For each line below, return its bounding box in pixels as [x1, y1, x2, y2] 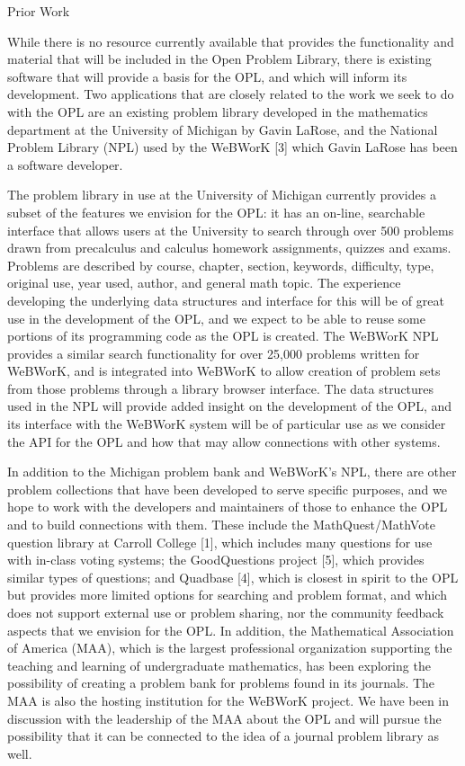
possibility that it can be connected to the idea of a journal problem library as [7, 726, 439, 745]
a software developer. [7, 155, 123, 174]
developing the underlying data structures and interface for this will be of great [7, 290, 444, 309]
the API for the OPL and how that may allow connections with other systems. [7, 432, 441, 450]
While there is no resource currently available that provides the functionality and [7, 31, 454, 50]
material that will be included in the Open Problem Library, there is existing [7, 49, 432, 68]
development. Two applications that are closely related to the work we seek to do [7, 85, 454, 103]
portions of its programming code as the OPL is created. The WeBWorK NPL [7, 326, 439, 345]
